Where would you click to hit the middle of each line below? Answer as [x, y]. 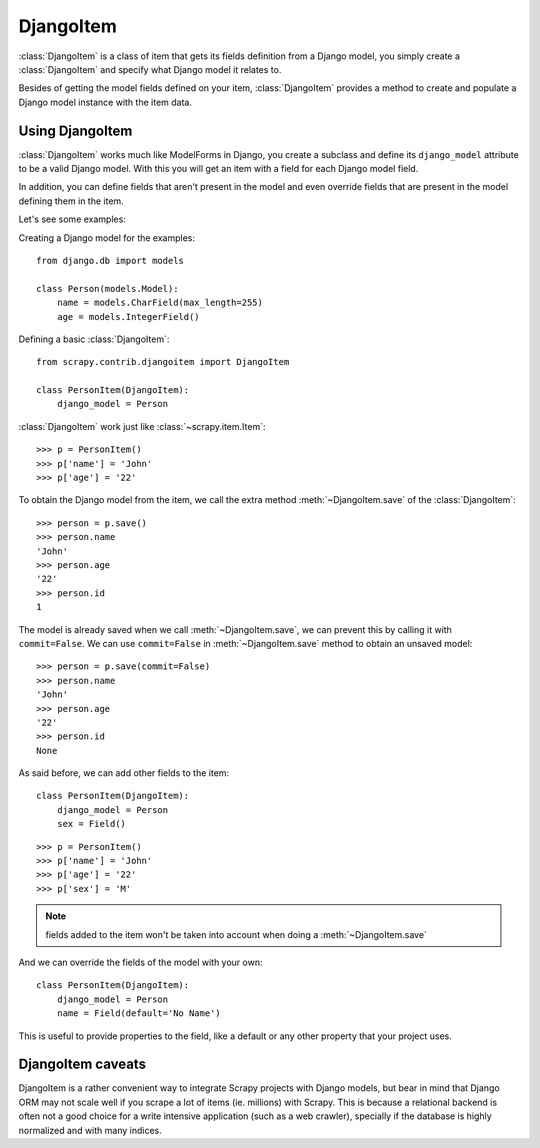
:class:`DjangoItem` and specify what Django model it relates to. [150, 69]
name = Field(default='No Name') [139, 1013]
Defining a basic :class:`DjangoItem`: [94, 339]
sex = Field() [91, 824]
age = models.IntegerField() [128, 316]
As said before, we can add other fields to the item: [124, 773]
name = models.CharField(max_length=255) [160, 303]
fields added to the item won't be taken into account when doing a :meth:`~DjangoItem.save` [236, 934]
